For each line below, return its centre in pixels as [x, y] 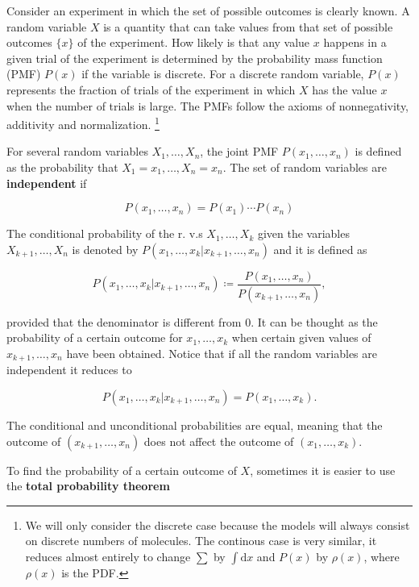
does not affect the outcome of [219, 441]
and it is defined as [320, 249]
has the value [344, 89]
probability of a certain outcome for [95, 337]
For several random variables [77, 151]
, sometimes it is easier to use [323, 470]
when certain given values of [301, 337]
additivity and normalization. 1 [83, 123]
